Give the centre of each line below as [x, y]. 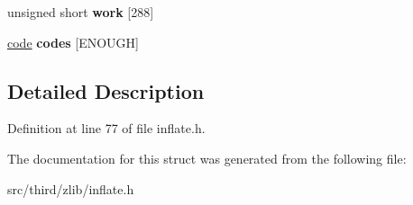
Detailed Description [106, 90]
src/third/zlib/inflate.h [71, 188]
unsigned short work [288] [81, 12]
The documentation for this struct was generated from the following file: [207, 158]
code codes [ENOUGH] [73, 42]
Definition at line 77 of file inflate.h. [106, 128]
